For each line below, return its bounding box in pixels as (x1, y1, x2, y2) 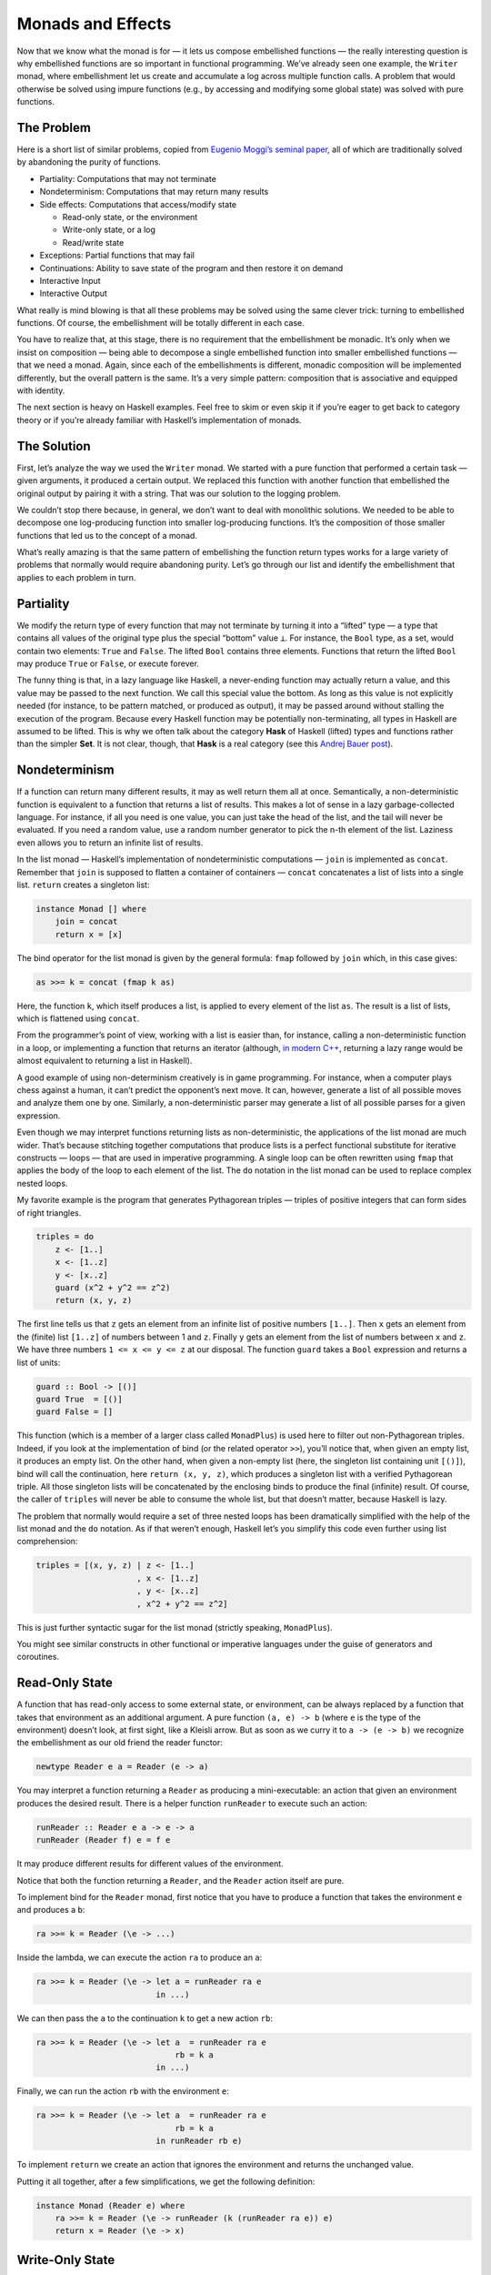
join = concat (55, 916, 118, 927)
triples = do (35, 1231, 95, 1242)
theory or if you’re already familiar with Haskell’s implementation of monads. (16, 414, 302, 425)
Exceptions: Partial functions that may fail (39, 250, 195, 261)
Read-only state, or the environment (62, 211, 198, 222)
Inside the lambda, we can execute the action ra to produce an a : (16, 1952, 263, 1963)
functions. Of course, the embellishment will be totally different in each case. (16, 318, 305, 329)
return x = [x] (55, 929, 123, 939)
